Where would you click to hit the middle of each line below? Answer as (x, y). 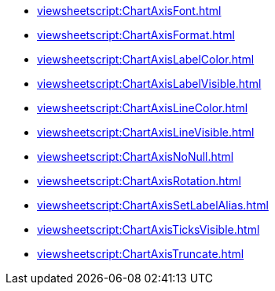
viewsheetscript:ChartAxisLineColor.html (143, 108)
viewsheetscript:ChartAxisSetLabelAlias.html (153, 205)
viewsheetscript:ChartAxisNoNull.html (136, 156)
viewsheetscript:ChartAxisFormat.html (136, 35)
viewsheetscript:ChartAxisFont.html (129, 11)
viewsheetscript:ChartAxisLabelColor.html (146, 59)
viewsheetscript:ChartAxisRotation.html (139, 181)
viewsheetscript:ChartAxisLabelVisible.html (149, 84)
